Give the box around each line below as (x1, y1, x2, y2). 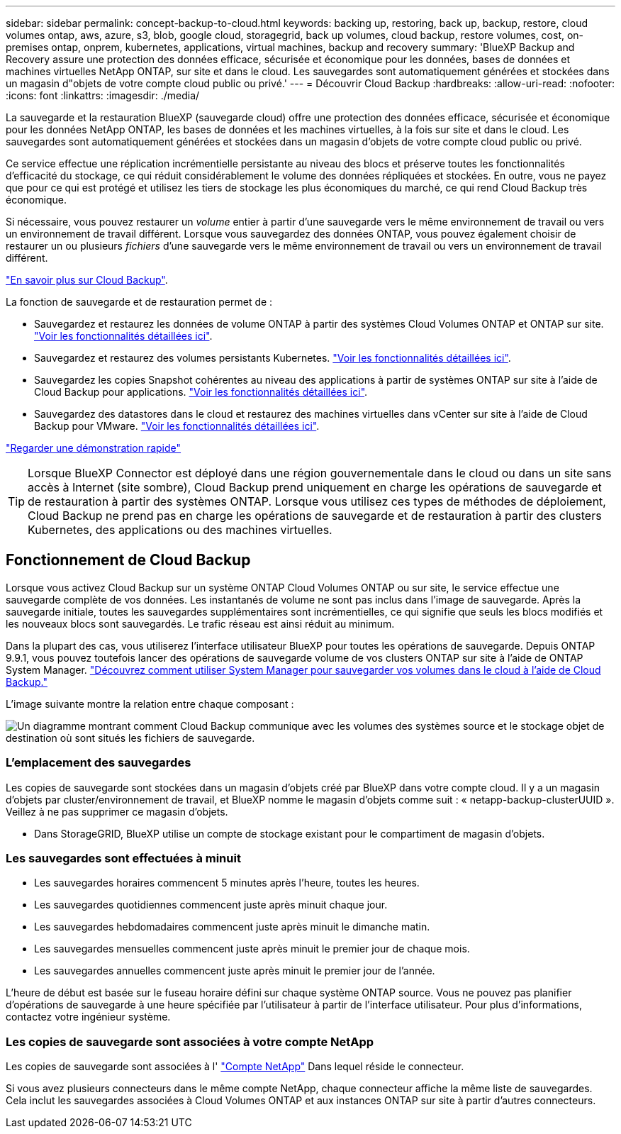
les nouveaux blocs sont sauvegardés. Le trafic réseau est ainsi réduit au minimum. (6, 617, 395, 630)
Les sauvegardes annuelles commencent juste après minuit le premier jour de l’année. (34, 965, 435, 977)
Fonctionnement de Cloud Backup (6, 551, 251, 569)
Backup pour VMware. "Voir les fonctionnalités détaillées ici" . (34, 420, 320, 432)
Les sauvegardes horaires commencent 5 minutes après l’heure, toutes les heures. (34, 877, 420, 889)
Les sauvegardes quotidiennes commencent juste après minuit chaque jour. (34, 899, 388, 911)
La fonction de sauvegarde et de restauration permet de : (6, 296, 273, 308)
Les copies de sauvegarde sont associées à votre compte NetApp (6, 1034, 374, 1049)
